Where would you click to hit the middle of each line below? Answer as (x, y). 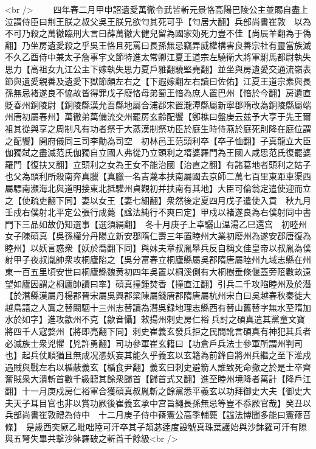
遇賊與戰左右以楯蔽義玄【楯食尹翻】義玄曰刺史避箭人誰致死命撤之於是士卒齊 (158, 367)
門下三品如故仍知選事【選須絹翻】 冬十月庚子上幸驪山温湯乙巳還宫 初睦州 (156, 224)
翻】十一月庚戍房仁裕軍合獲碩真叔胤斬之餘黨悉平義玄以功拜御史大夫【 (145, 391)
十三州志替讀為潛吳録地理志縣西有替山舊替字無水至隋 (196, 307)
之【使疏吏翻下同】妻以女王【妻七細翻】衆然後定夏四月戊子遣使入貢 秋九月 (158, 200)
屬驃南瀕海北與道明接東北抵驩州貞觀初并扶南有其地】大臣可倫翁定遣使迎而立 (158, 188)
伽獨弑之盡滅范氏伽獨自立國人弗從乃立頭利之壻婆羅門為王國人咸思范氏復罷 (154, 152)
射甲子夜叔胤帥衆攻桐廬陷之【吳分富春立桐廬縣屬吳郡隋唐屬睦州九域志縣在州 (158, 259)
